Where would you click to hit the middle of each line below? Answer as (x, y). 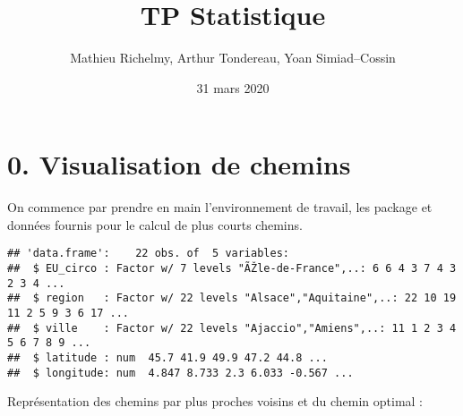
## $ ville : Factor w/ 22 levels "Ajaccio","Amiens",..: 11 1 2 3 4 (232, 328)
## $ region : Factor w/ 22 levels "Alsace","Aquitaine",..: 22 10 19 (232, 298)
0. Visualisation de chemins (179, 164)
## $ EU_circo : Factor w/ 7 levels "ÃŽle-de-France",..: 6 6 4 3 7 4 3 (232, 269)
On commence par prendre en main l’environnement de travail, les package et (220, 207)
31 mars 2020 (233, 87)
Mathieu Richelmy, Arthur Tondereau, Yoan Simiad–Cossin (233, 58)
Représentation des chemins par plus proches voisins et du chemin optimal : (215, 401)
